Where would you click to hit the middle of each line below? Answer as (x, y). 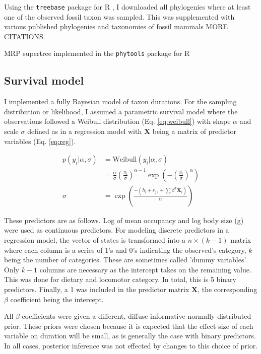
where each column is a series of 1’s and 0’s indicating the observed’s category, (125, 250)
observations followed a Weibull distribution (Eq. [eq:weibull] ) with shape (117, 121)
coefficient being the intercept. (57, 299)
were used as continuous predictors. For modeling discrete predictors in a (117, 230)
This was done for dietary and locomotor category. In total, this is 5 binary (120, 279)
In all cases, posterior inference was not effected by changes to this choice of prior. (131, 345)
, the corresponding (227, 289)
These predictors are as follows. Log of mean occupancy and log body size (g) (124, 220)
